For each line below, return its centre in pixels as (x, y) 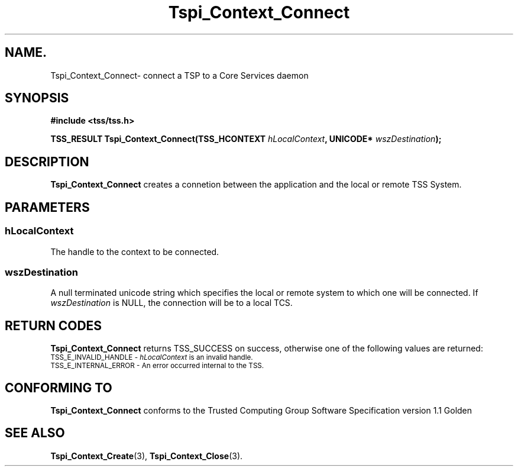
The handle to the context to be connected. (135, 251)
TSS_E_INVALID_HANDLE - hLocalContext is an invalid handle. (152, 358)
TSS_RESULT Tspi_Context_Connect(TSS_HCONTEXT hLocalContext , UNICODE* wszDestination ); (246, 139)
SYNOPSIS (37, 98)
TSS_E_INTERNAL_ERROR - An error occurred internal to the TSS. (157, 366)
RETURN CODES (54, 325)
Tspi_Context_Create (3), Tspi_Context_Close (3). (147, 456)
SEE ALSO (35, 433)
